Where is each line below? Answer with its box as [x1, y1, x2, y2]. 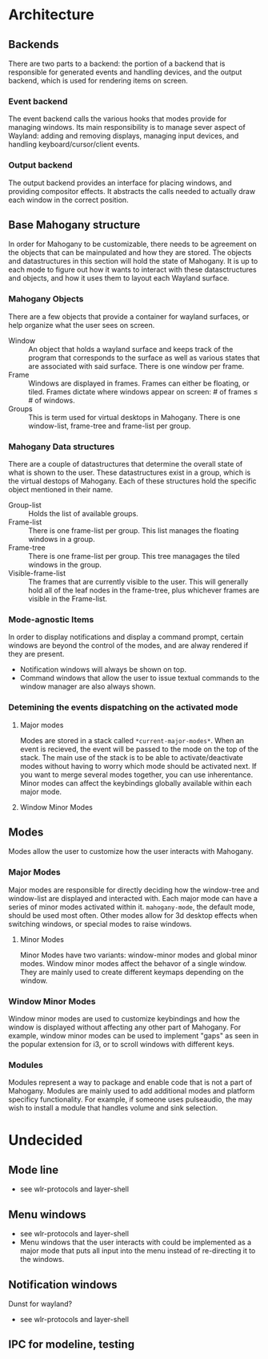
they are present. [8, 649, 65, 659]
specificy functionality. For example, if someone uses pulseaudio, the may [8, 1094, 253, 1104]
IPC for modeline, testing [8, 1337, 134, 1352]
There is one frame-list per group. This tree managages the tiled [28, 552, 240, 560]
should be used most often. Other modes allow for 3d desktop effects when [8, 910, 258, 920]
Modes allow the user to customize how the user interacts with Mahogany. [8, 847, 254, 856]
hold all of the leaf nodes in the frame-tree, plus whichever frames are [28, 585, 260, 595]
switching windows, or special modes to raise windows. [8, 919, 192, 928]
